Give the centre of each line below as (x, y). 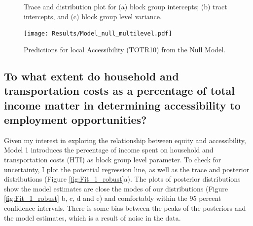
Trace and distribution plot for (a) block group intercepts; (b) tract (126, 6)
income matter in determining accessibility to (122, 105)
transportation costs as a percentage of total (120, 91)
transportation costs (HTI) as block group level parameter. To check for (113, 159)
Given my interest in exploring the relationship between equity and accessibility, (125, 140)
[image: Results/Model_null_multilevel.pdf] (98, 34)
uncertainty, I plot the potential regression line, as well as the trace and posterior (127, 169)
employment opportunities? (75, 119)
